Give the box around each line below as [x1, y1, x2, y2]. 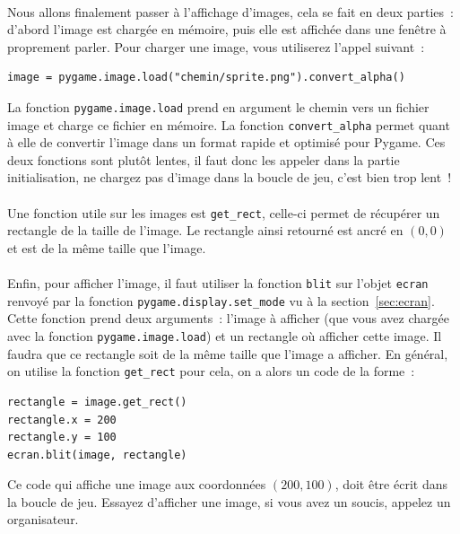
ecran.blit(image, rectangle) [7, 448, 187, 461]
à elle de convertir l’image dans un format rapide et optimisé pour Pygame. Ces [7, 133, 446, 152]
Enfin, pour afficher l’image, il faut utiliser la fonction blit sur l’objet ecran [7, 274, 429, 293]
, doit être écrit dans [334, 475, 447, 494]
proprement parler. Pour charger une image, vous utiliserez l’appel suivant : [7, 37, 425, 56]
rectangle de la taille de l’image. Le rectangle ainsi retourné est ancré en [7, 221, 404, 240]
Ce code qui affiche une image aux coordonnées [7, 475, 266, 494]
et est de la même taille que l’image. [7, 238, 206, 257]
